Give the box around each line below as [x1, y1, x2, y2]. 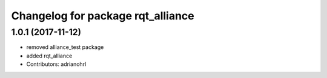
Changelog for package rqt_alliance [11, 9, 194, 22]
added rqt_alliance [26, 52, 73, 59]
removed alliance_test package [26, 44, 104, 51]
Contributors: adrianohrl [26, 60, 87, 68]
